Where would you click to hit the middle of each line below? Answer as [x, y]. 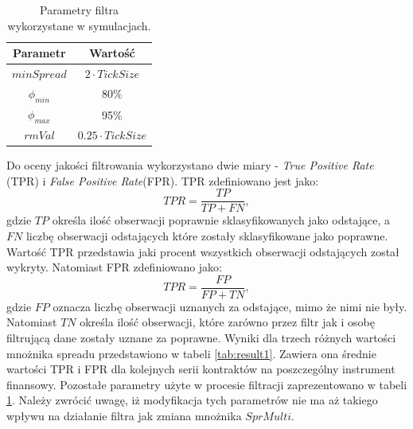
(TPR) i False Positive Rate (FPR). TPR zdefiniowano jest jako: [163, 180]
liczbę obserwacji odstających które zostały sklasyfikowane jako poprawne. [207, 235]
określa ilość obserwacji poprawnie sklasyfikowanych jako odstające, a [221, 220]
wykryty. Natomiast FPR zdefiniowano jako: [114, 267]
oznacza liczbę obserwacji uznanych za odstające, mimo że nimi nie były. [230, 306]
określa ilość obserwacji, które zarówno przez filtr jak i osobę [227, 322]
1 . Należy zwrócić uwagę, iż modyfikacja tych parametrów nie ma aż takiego [192, 400]
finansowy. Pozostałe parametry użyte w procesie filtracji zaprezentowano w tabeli [207, 384]
